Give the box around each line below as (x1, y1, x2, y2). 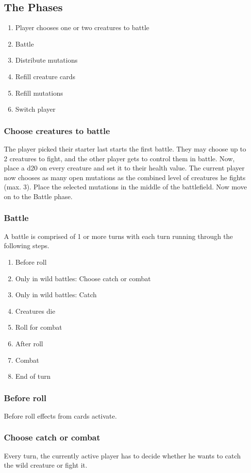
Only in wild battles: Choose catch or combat (15, 273, 151, 283)
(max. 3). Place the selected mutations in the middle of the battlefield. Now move (4, 182, 247, 192)
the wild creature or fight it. (4, 460, 87, 470)
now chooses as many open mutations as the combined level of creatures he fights (4, 172, 246, 182)
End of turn (15, 371, 51, 381)
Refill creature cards (15, 71, 76, 81)
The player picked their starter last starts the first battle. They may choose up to (4, 143, 246, 153)
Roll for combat (15, 322, 62, 332)
